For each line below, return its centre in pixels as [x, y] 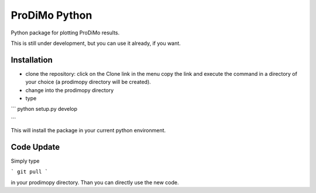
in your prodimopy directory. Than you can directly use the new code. [95, 182]
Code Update [35, 147]
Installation [32, 60]
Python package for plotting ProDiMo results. [65, 33]
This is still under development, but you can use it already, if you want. [96, 43]
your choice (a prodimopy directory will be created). [88, 82]
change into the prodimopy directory [70, 90]
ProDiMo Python [51, 15]
